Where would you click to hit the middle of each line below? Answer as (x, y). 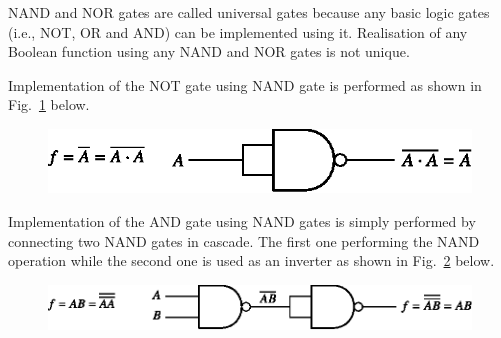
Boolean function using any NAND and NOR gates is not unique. (209, 51)
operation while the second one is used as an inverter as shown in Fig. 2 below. (251, 260)
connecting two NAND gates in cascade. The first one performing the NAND (244, 240)
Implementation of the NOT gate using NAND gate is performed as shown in (245, 84)
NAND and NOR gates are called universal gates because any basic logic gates (249, 12)
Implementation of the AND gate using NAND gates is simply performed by (242, 220)
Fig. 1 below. (49, 104)
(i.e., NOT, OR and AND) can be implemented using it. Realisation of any (238, 31)
